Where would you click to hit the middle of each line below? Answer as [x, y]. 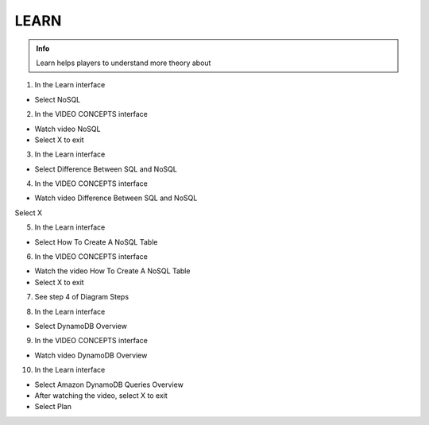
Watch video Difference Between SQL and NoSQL [116, 198]
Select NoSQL [58, 99]
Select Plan [53, 407]
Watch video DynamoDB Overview [91, 355]
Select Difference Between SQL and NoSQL [106, 169]
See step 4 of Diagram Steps [82, 297]
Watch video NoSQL [68, 129]
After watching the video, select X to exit [101, 395]
